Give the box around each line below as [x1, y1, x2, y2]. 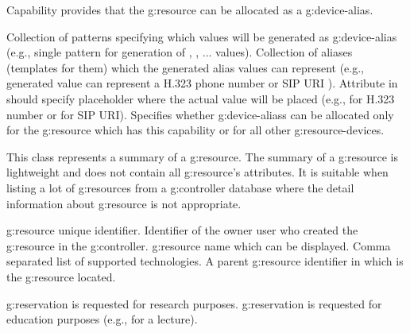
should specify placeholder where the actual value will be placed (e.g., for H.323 [6, 90, 395, 106]
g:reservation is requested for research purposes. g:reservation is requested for [6, 295, 382, 312]
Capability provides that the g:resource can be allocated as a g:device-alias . [6, 2, 373, 17]
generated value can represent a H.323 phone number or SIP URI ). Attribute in [6, 75, 398, 91]
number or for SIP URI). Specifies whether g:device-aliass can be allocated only [6, 106, 394, 122]
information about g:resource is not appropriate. [6, 195, 242, 211]
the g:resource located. [6, 268, 116, 285]
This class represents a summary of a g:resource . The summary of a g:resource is [6, 148, 398, 165]
